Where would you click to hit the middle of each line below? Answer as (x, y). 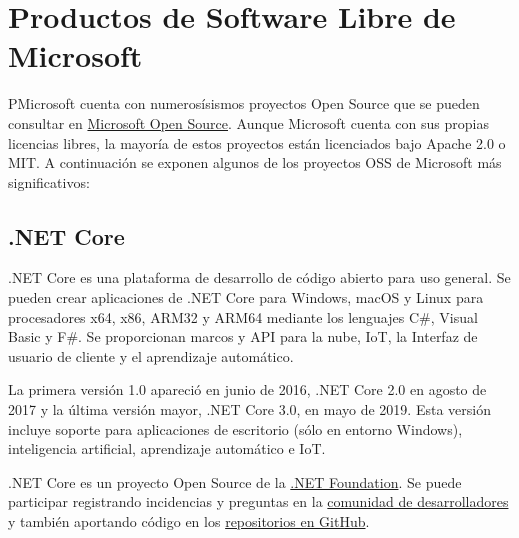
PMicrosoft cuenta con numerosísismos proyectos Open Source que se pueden (244, 103)
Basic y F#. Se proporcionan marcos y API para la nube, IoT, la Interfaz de (243, 336)
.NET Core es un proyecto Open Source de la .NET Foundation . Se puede (235, 481)
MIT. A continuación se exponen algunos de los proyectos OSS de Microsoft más (255, 162)
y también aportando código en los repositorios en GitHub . (189, 521)
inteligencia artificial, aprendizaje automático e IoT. (167, 448)
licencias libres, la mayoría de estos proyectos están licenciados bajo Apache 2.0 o (257, 142)
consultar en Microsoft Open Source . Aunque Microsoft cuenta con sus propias (248, 122)
